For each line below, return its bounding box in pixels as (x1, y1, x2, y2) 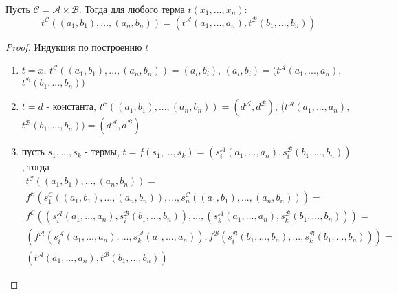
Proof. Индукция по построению (5, 39, 142, 54)
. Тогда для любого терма (78, 2, 185, 16)
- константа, (46, 99, 96, 113)
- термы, (85, 144, 120, 159)
